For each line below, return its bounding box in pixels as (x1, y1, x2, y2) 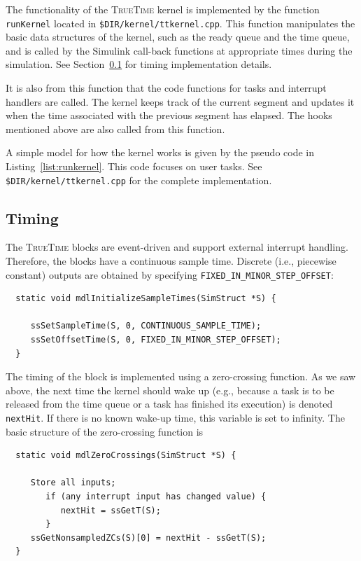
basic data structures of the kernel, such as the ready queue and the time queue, (6, 29, 350, 44)
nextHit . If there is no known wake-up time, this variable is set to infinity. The (6, 410, 345, 425)
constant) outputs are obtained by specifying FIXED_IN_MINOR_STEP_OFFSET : (6, 267, 334, 282)
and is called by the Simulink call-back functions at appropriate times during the (6, 43, 353, 57)
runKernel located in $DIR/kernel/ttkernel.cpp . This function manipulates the (6, 15, 355, 30)
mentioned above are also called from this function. (6, 121, 225, 136)
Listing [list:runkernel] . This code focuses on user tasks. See (6, 159, 262, 173)
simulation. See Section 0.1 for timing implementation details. (6, 57, 272, 71)
